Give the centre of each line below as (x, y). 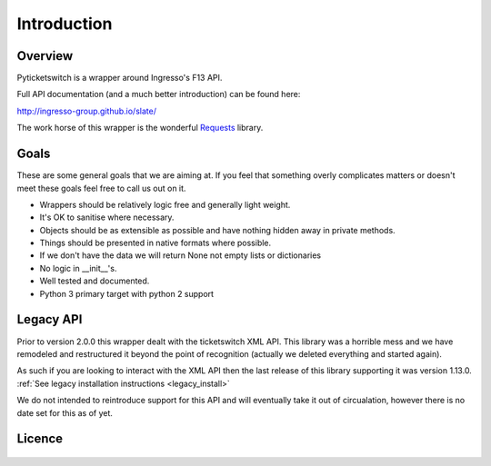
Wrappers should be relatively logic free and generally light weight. (165, 204)
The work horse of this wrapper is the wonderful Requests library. (140, 128)
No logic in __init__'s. (78, 268)
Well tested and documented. (95, 281)
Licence (40, 439)
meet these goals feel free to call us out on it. (101, 188)
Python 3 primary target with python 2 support (126, 293)
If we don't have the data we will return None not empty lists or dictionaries (180, 255)
